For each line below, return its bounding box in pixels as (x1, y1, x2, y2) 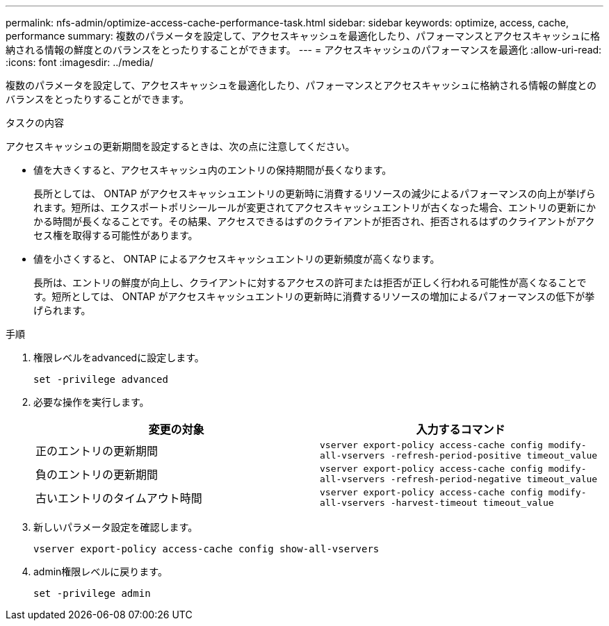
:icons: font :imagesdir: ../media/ (6, 56, 154, 68)
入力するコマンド (416, 422, 505, 436)
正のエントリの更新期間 (35, 444, 159, 458)
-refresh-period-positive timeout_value (390, 450, 598, 461)
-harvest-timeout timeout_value (390, 497, 554, 508)
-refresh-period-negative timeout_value (390, 474, 598, 484)
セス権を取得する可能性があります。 (33, 229, 198, 241)
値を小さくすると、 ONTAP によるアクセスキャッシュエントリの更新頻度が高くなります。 (33, 253, 440, 265)
